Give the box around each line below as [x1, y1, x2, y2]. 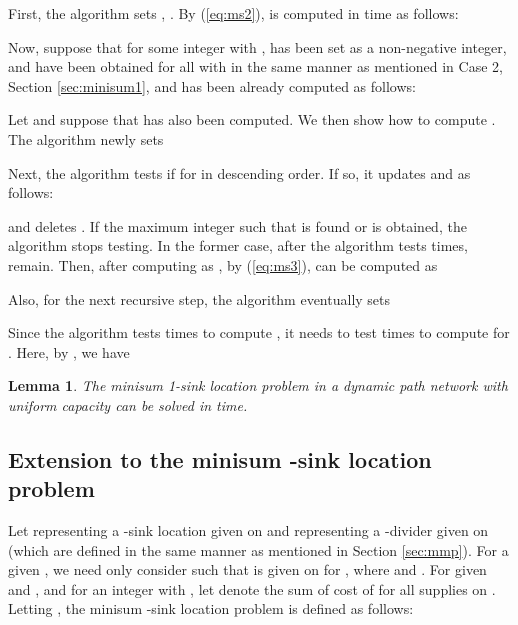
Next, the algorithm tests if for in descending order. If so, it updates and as [8, 162, 471, 183]
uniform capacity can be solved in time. [8, 394, 248, 415]
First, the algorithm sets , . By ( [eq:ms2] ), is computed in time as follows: [8, 3, 459, 23]
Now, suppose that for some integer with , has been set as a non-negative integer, [8, 36, 507, 57]
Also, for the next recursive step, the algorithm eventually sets [8, 288, 391, 309]
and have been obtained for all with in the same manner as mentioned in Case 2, [8, 56, 503, 77]
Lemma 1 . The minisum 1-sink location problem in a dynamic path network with [8, 375, 508, 396]
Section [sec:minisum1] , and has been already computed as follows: [8, 75, 416, 96]
